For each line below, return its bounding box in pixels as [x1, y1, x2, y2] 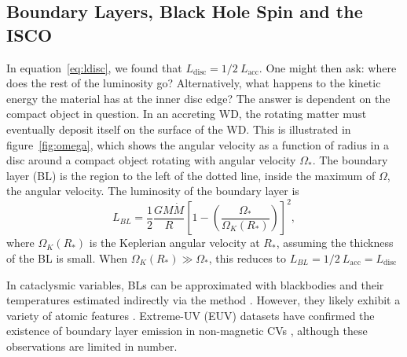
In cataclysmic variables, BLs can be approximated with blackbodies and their [6, 276, 384, 293]
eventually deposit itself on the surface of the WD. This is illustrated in [6, 120, 351, 137]
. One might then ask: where [258, 59, 397, 75]
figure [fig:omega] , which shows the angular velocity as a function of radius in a [6, 136, 389, 153]
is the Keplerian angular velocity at [89, 234, 260, 251]
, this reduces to [208, 250, 286, 267]
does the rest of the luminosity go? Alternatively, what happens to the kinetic [6, 75, 381, 91]
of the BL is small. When [6, 250, 128, 267]
